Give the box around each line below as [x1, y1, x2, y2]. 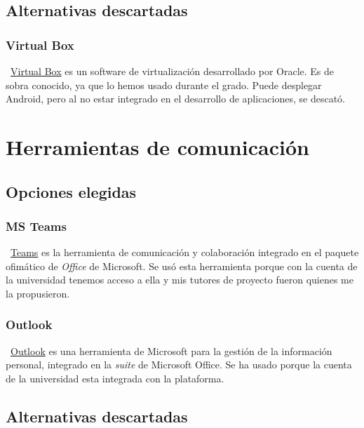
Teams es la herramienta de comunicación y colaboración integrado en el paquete [11, 245, 359, 260]
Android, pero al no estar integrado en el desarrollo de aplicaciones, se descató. [6, 91, 345, 106]
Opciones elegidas [6, 180, 137, 202]
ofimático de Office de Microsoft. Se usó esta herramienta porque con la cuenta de [6, 258, 358, 273]
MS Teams [6, 217, 67, 234]
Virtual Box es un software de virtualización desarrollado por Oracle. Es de [11, 64, 335, 78]
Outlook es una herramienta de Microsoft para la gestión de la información [11, 343, 332, 358]
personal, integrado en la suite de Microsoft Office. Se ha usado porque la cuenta [6, 357, 352, 372]
